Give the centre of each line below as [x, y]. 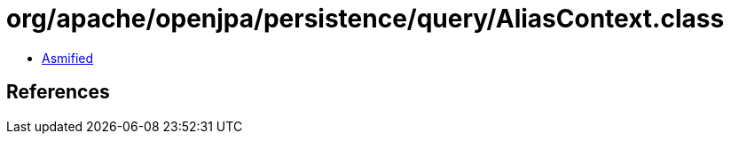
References [58, 92]
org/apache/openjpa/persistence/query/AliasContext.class [365, 19]
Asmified [68, 58]
